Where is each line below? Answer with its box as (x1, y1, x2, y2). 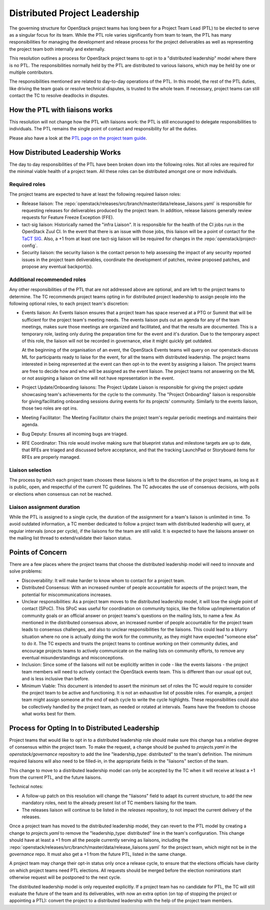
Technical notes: (9, 784, 43, 790)
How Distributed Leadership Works (9, 148, 121, 156)
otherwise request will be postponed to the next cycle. (9, 874, 121, 880)
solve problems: (9, 568, 42, 574)
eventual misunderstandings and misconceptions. (21, 655, 124, 661)
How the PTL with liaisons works (9, 105, 113, 114)
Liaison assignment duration (9, 503, 80, 510)
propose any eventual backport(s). (21, 264, 93, 270)
